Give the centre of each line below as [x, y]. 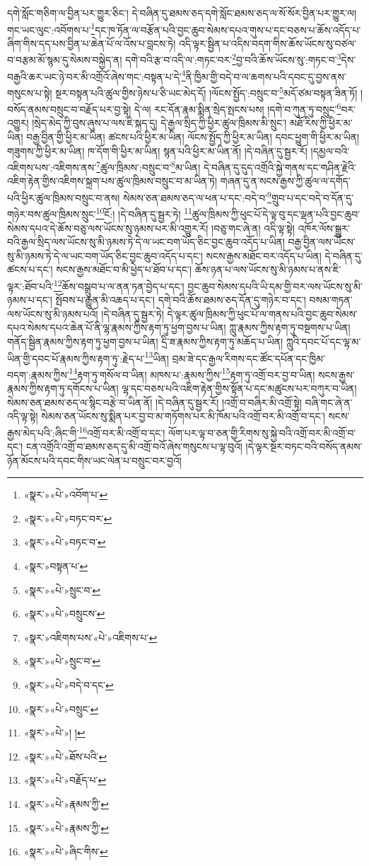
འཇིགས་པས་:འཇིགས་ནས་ [52, 167]
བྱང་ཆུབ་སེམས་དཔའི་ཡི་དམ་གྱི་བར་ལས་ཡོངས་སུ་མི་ [275, 286]
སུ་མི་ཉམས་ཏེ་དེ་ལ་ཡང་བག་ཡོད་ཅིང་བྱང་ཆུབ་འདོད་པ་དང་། [105, 255]
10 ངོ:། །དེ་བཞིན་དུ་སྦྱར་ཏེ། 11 [144, 213]
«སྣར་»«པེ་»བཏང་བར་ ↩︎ [68, 518]
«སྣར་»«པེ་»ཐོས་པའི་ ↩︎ [65, 756]
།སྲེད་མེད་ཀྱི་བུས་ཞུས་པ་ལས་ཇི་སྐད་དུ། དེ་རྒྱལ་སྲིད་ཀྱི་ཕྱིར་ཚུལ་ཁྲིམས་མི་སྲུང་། [159, 123]
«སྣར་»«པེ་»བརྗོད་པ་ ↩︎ [65, 780]
